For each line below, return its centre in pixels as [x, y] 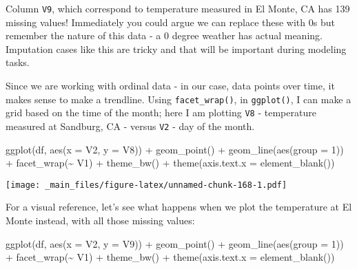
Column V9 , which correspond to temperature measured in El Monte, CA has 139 [178, 8]
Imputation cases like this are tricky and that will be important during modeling [176, 49]
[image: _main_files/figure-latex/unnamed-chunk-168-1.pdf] [146, 185]
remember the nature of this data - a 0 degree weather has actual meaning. [164, 35]
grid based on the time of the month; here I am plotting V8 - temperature [161, 112]
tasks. [18, 62]
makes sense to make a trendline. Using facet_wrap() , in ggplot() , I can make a [178, 99]
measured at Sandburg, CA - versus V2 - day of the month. [130, 126]
